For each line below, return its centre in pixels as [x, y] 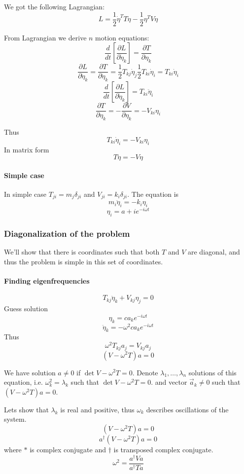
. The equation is [153, 194]
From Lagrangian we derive [45, 37]
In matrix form [27, 149]
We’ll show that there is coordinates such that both [82, 252]
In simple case [25, 194]
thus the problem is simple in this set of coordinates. [84, 261]
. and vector [169, 382]
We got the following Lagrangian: [54, 6]
